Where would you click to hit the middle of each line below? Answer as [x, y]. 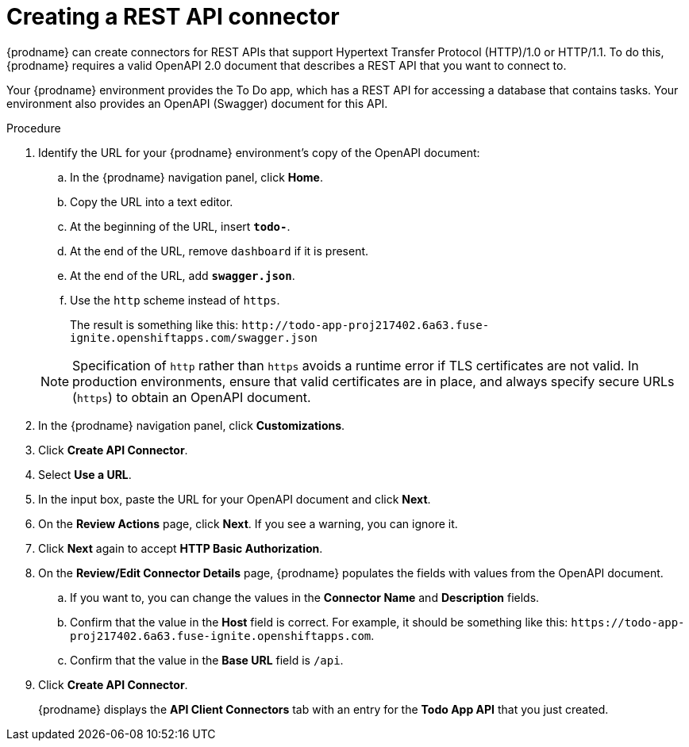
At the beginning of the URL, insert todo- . [180, 226]
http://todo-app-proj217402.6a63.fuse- [366, 325]
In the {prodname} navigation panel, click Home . [196, 177]
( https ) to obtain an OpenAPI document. [192, 397]
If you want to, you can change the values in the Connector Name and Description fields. [305, 597]
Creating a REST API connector [173, 17]
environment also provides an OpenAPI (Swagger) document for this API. [197, 103]
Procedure [34, 128]
